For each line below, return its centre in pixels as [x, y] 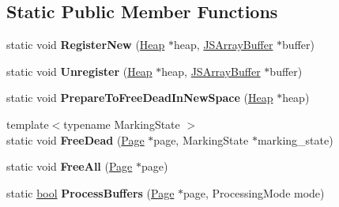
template [28, 124]
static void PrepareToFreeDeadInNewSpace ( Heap [140, 98]
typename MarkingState [122, 124]
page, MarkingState [201, 139]
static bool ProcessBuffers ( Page [90, 192]
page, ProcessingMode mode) [254, 192]
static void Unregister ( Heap [79, 71]
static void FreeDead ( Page [75, 139]
